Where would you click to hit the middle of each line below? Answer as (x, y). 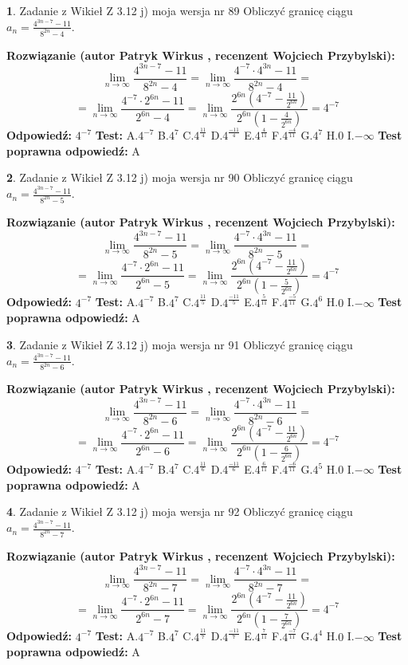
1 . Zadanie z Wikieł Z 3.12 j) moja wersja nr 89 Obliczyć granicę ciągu (180, 10)
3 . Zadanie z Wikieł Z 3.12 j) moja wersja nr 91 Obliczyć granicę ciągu (180, 344)
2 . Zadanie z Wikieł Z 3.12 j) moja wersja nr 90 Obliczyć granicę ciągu (180, 177)
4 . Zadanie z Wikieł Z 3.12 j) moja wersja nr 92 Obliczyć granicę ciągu (180, 512)
